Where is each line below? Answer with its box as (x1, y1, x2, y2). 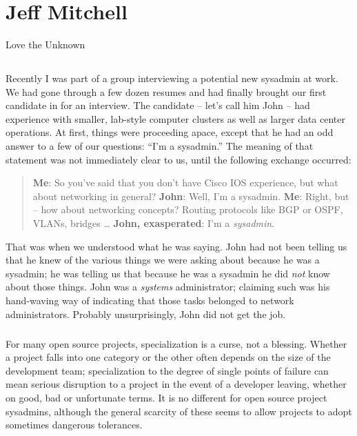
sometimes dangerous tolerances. (6, 417, 143, 432)
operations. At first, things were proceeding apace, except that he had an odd (6, 125, 334, 139)
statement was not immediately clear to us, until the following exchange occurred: (6, 152, 351, 166)
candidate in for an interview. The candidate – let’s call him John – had (6, 98, 310, 112)
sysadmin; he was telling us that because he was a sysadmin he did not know (6, 266, 330, 280)
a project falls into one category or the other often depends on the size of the (6, 350, 331, 364)
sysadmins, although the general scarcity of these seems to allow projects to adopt (6, 404, 352, 418)
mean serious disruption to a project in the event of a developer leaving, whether (6, 377, 347, 391)
